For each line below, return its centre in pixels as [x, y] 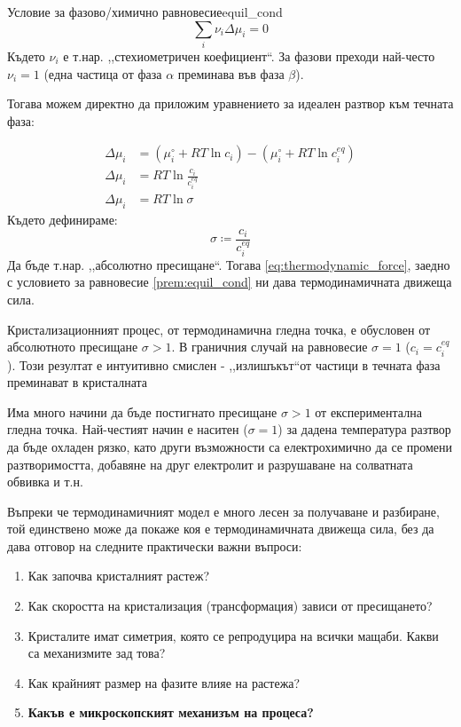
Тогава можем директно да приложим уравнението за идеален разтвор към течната [230, 103]
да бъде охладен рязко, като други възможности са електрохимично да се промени [230, 446]
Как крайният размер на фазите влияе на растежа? [164, 682]
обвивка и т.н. [45, 482]
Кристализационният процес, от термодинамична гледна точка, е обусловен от [219, 329]
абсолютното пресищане [73, 347]
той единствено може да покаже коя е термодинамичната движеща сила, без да [221, 529]
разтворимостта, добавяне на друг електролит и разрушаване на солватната [210, 464]
